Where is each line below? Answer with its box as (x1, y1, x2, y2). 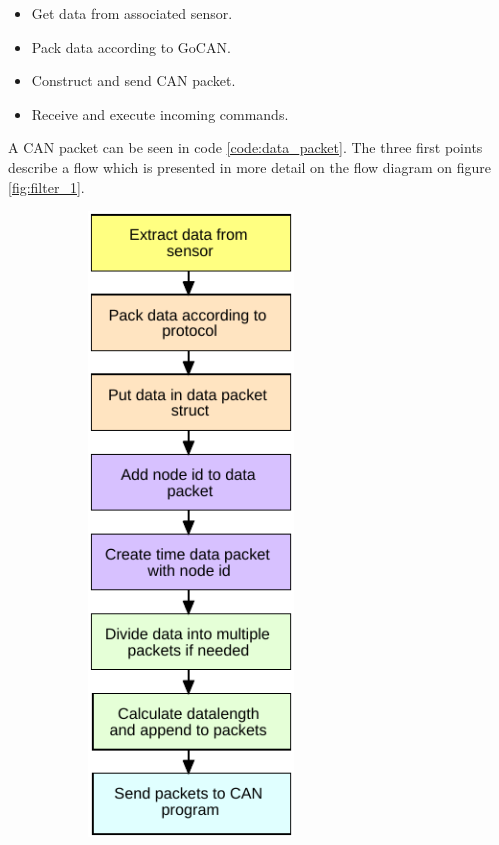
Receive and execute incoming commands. (31, 103, 289, 124)
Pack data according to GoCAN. (31, 36, 231, 57)
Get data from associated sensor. (31, 3, 233, 23)
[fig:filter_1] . (8, 176, 85, 197)
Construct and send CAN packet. (31, 70, 236, 91)
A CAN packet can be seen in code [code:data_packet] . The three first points (8, 137, 483, 158)
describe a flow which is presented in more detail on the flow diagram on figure (8, 156, 492, 177)
